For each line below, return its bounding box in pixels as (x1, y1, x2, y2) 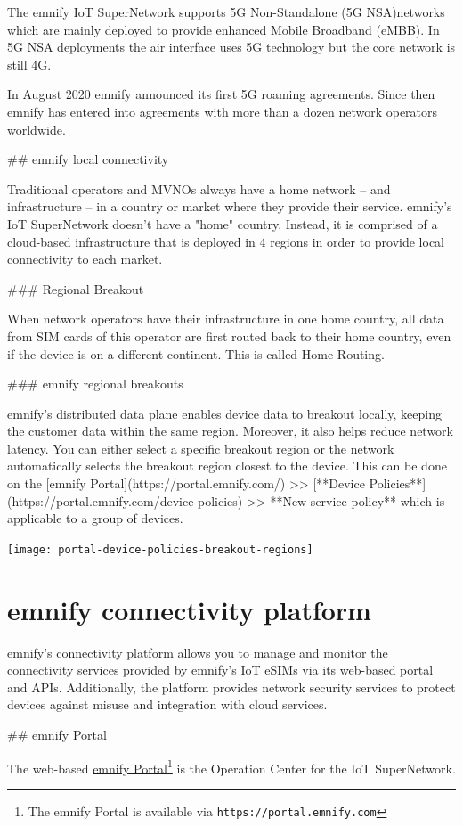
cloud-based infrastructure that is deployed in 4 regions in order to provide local (7, 232, 445, 250)
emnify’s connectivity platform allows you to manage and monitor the (7, 642, 388, 661)
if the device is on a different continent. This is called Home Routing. (7, 344, 385, 363)
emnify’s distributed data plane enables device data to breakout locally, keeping (7, 404, 443, 422)
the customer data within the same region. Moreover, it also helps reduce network (7, 421, 454, 440)
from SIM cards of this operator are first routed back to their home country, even (7, 326, 451, 345)
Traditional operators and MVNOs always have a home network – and (7, 179, 391, 198)
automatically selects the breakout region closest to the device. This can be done (7, 456, 447, 475)
